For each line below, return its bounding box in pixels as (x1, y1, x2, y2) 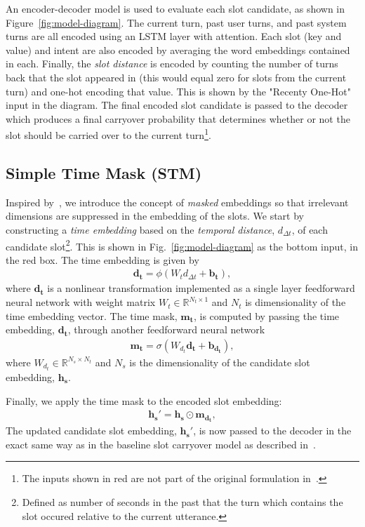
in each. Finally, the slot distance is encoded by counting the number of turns (6, 56, 338, 71)
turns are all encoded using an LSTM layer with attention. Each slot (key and (6, 29, 342, 44)
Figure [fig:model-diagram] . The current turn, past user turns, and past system (6, 15, 347, 29)
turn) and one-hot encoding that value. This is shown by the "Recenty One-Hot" (6, 84, 351, 98)
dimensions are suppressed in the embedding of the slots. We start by (6, 208, 304, 223)
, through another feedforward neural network (67, 322, 265, 337)
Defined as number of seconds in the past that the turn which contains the (22, 495, 343, 509)
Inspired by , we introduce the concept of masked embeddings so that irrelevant (6, 194, 349, 209)
